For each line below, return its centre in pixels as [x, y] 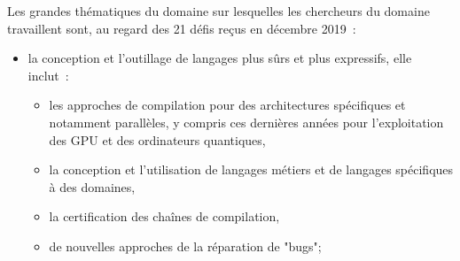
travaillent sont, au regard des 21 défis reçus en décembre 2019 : [182, 28]
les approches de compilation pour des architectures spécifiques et [227, 105]
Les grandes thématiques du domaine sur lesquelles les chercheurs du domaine [218, 11]
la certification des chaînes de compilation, [164, 216]
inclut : [48, 75]
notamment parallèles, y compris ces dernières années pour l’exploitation [246, 122]
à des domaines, [92, 186]
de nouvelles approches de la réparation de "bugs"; [185, 246]
